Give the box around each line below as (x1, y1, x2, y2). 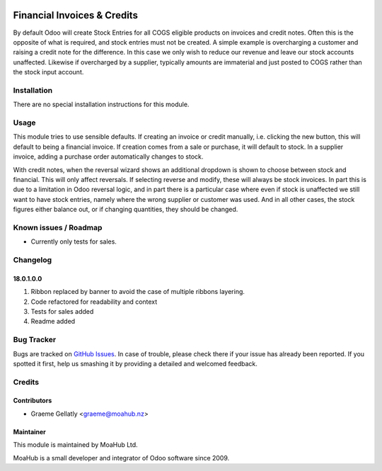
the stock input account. (13, 68, 84, 76)
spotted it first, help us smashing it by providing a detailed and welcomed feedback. (13, 359, 257, 368)
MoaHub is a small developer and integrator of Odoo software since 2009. (13, 453, 230, 462)
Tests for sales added (30, 307, 94, 315)
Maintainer (13, 427, 46, 436)
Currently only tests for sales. (30, 237, 117, 246)
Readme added (30, 317, 76, 326)
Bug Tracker (13, 335, 57, 345)
